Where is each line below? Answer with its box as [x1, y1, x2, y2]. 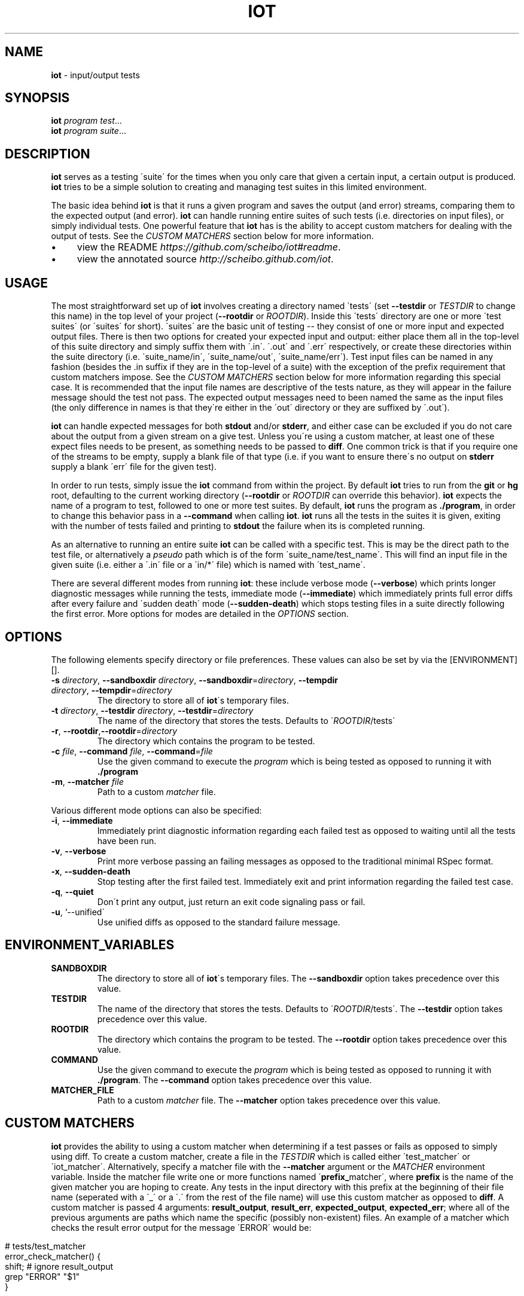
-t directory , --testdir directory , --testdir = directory [51, 705, 254, 716]
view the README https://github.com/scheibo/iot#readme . [77, 241, 341, 253]
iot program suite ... [51, 126, 126, 136]
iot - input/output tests [51, 69, 140, 80]
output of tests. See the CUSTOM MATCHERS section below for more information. [51, 231, 374, 242]
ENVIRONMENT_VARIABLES [5, 937, 175, 953]
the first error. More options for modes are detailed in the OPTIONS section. [51, 609, 349, 619]
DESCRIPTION [5, 146, 90, 161]
